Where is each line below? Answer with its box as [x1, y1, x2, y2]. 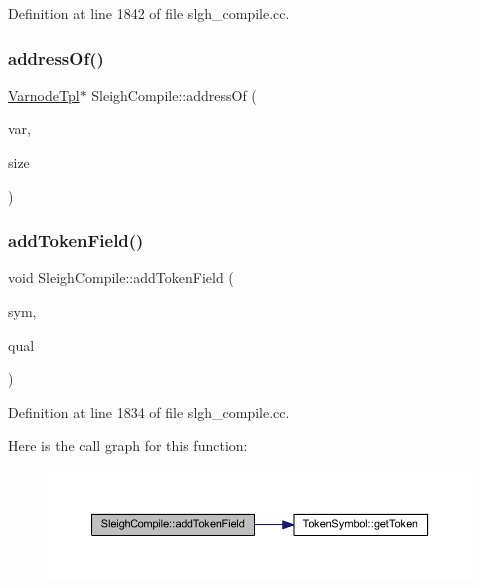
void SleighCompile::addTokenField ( [8, 267, 234, 288]
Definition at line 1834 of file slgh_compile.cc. [8, 401, 290, 422]
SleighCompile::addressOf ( [91, 84, 257, 105]
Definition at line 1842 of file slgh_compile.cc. [8, 3, 290, 23]
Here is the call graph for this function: [8, 435, 248, 456]
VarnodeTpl [8, 84, 80, 105]
